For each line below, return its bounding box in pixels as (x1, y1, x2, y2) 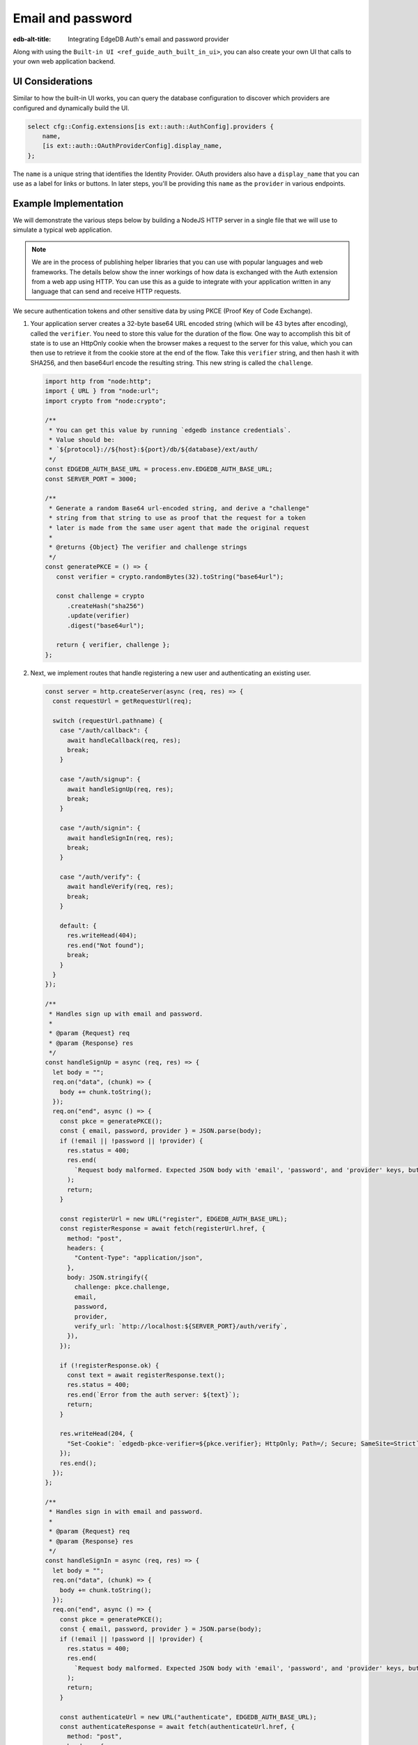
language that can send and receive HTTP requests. (31, 287, 181, 296)
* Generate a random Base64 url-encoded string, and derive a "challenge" (49, 504, 310, 512)
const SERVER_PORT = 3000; (45, 475, 137, 483)
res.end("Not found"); (67, 941, 145, 949)
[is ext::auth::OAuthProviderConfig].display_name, (42, 142, 223, 150)
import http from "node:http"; (45, 377, 153, 385)
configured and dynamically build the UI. (13, 103, 130, 112)
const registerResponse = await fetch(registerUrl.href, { (59, 1225, 266, 1233)
